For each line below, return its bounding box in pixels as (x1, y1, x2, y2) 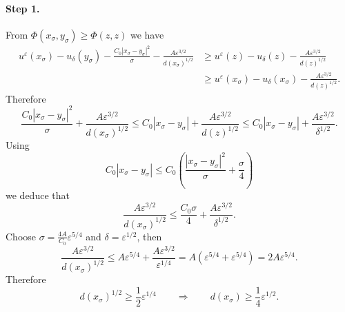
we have (130, 27, 164, 41)
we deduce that (6, 187, 70, 202)
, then (137, 229, 162, 243)
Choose (6, 229, 37, 243)
